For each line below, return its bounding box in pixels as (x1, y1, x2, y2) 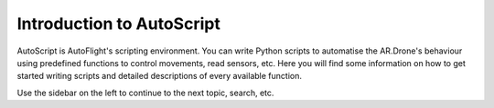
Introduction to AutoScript (16, 14, 221, 34)
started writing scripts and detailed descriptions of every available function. (16, 71, 302, 82)
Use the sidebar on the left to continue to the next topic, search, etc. (16, 87, 274, 98)
